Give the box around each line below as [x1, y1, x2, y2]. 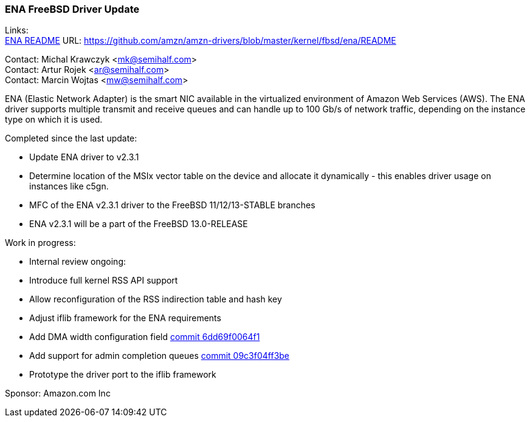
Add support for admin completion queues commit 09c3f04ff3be [29, 350, 290, 361]
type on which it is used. [5, 114, 103, 125]
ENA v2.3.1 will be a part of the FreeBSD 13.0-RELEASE [29, 219, 248, 230]
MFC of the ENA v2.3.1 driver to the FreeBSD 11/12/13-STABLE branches [29, 200, 315, 211]
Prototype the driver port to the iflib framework [29, 369, 216, 380]
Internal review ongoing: [29, 256, 126, 267]
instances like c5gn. [29, 181, 109, 192]
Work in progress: [5, 237, 76, 248]
